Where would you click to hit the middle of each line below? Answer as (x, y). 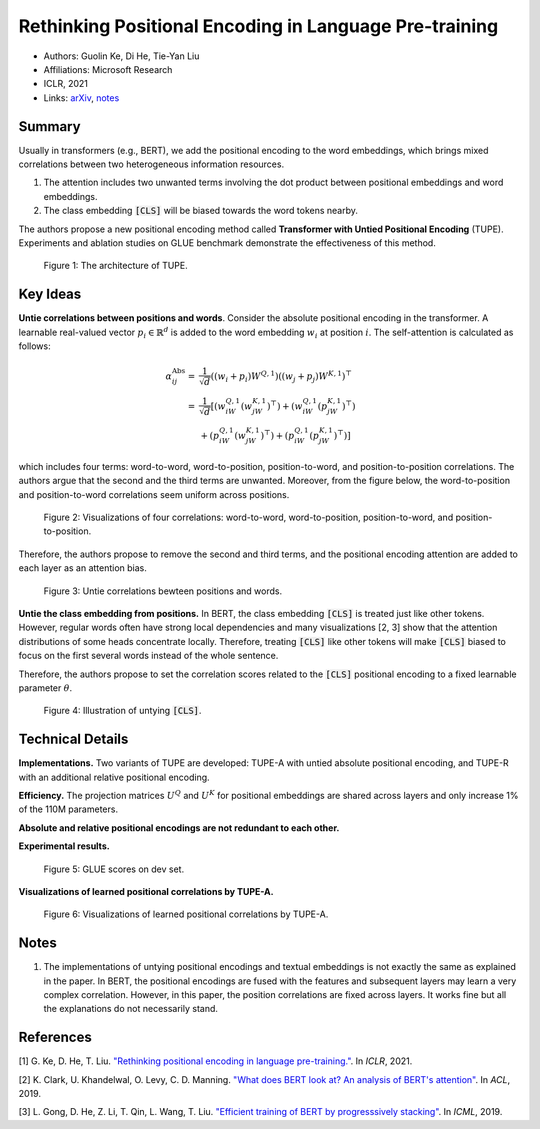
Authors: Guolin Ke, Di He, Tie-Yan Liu (121, 56)
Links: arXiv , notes (81, 97)
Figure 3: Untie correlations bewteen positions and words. (163, 591)
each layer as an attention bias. (82, 568)
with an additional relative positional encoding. (114, 777)
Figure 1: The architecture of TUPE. (116, 266)
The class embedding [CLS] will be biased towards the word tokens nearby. (201, 211)
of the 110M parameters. (68, 809)
